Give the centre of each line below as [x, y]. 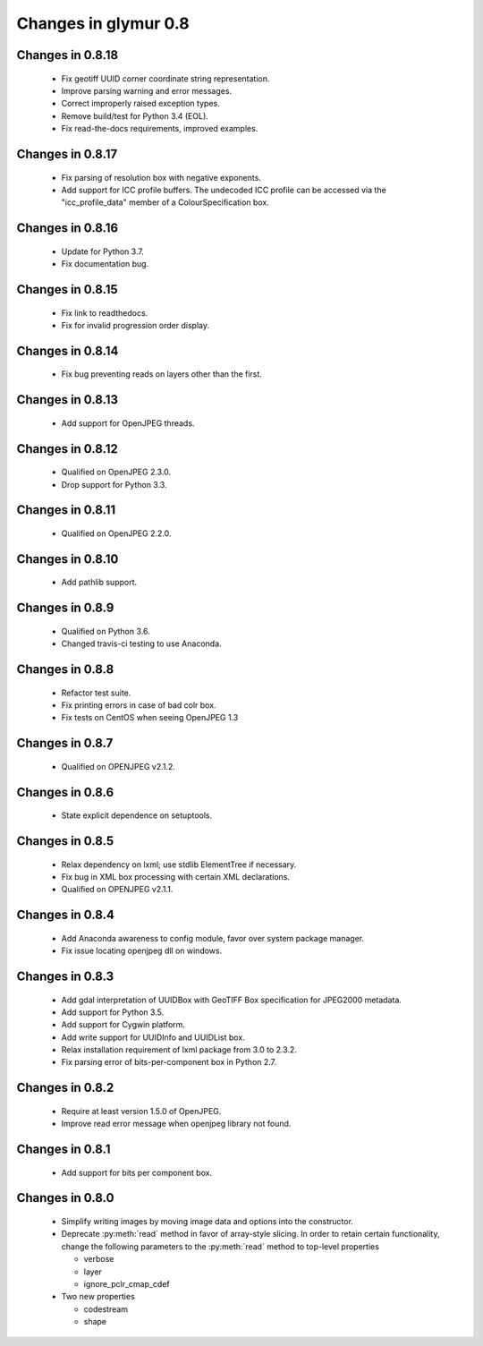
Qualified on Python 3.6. [106, 631]
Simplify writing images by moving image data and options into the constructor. [207, 1222]
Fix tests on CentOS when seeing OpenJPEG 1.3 [150, 718]
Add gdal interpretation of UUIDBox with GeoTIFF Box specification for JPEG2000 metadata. [232, 1000]
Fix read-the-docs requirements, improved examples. [160, 129]
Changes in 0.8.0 [65, 1198]
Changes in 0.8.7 [65, 743]
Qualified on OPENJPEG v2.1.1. [117, 890]
